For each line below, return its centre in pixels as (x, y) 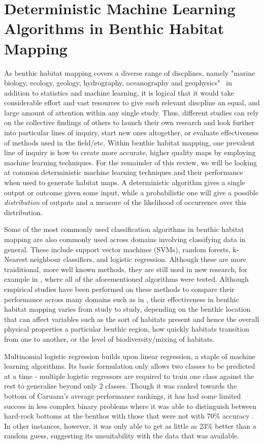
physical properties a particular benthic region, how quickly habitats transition (127, 329)
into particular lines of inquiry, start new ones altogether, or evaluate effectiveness (131, 132)
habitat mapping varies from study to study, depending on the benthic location (127, 309)
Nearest (16, 259)
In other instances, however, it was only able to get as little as (101, 425)
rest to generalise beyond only (51, 386)
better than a (236, 425)
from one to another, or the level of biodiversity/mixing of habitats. (109, 338)
